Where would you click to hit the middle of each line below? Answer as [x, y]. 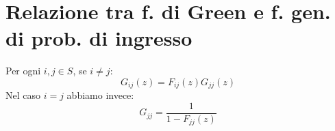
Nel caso [23, 95]
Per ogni [23, 71]
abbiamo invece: [100, 95]
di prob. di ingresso [99, 38]
